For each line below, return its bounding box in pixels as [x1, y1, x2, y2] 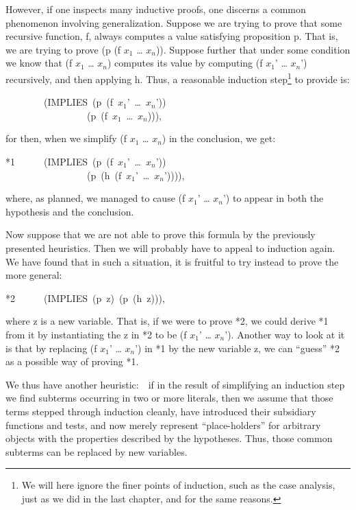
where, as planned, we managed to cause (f [5, 191, 186, 205]
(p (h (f [86, 167, 122, 182]
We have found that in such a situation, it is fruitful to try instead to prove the [5, 254, 339, 268]
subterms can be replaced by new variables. [5, 444, 188, 459]
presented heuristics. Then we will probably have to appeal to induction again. [5, 240, 335, 255]
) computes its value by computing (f [107, 56, 263, 70]
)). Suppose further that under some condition [155, 42, 351, 56]
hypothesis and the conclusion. [5, 204, 134, 218]
